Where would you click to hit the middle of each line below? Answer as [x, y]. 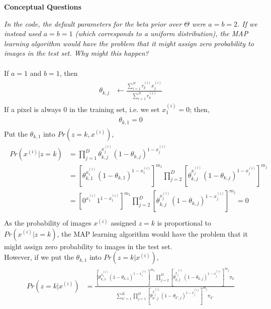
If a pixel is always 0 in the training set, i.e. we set [82, 109]
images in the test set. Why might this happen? [76, 53]
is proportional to [184, 223]
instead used [23, 33]
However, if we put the [39, 257]
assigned [123, 223]
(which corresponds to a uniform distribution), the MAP [162, 33]
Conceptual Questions [43, 7]
